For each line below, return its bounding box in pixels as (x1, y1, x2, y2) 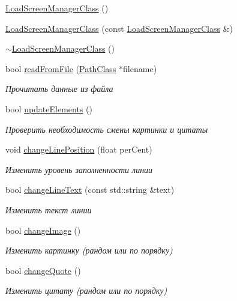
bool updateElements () (5, 102, 92, 115)
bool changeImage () (5, 223, 81, 236)
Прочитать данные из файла (5, 82, 113, 95)
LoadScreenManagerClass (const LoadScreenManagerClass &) (5, 22, 233, 34)
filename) (123, 62, 157, 74)
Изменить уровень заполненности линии (5, 163, 153, 175)
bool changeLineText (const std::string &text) (5, 183, 175, 196)
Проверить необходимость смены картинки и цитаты (5, 123, 208, 135)
